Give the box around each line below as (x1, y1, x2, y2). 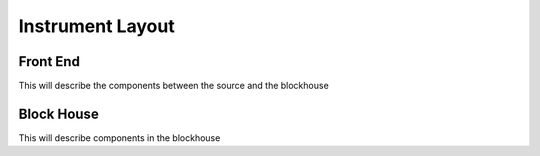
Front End (18, 53, 80, 70)
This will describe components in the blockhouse (18, 131, 221, 144)
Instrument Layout (18, 15, 175, 37)
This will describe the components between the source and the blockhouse (18, 80, 329, 92)
